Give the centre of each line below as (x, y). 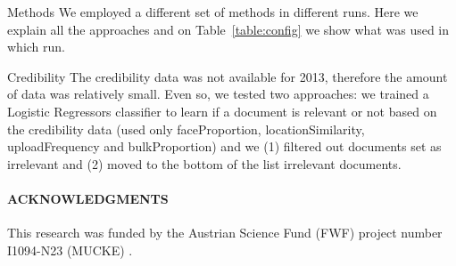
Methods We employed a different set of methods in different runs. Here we (213, 12)
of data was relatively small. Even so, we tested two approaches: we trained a (218, 94)
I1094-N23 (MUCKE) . (70, 250)
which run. (37, 47)
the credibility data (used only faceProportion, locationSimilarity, (186, 129)
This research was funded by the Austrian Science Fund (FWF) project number (225, 233)
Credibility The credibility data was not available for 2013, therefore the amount (228, 76)
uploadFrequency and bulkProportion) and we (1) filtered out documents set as (224, 146)
